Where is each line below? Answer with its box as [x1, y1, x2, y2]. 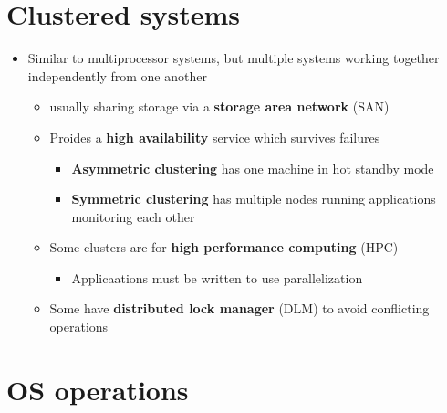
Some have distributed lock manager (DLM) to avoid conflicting [49, 299, 430, 318]
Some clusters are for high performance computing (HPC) [49, 238, 399, 257]
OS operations [6, 370, 189, 408]
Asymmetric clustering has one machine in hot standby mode [71, 158, 434, 177]
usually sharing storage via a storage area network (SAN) [49, 97, 390, 116]
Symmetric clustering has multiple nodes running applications [71, 189, 436, 208]
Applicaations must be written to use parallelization [71, 268, 363, 287]
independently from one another [27, 66, 207, 85]
